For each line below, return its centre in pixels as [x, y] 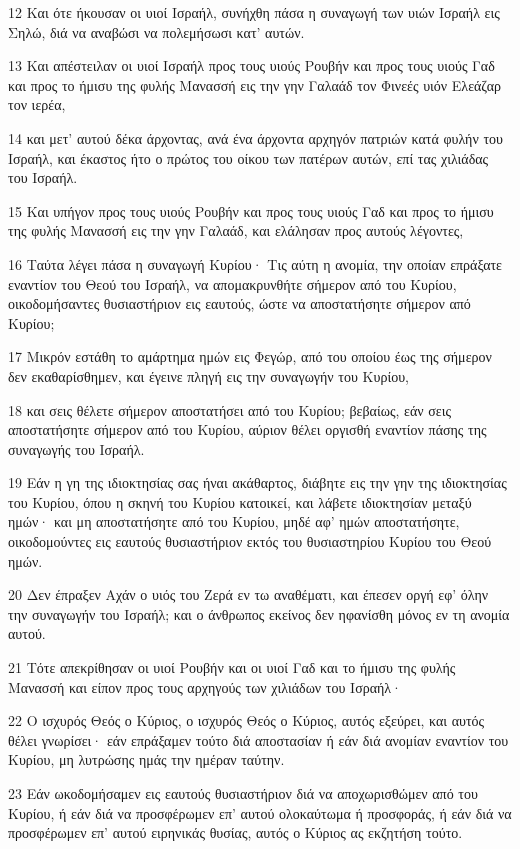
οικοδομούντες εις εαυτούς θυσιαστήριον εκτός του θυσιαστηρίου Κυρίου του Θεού [250, 541]
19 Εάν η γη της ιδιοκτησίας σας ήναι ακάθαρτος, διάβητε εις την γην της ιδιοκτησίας [257, 482]
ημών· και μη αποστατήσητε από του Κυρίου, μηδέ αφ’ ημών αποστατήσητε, [234, 521]
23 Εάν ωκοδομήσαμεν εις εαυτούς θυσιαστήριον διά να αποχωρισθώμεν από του [243, 793]
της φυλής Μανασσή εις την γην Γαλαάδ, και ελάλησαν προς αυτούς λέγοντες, [236, 230]
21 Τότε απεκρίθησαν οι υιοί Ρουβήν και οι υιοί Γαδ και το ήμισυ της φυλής [232, 667]
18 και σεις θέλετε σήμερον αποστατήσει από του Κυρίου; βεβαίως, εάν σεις [229, 409]
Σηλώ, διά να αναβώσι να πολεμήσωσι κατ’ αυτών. [156, 31]
